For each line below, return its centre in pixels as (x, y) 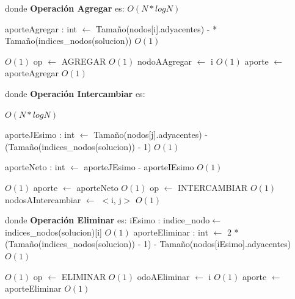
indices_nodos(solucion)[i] (53, 232)
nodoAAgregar (165, 61)
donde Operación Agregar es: (65, 8)
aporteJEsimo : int (40, 135)
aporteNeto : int (35, 167)
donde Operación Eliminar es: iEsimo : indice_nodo (107, 220)
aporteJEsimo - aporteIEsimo (139, 167)
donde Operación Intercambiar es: (75, 93)
